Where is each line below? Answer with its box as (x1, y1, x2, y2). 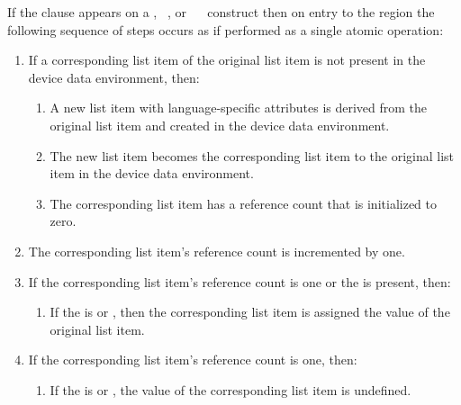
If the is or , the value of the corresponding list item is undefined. (50, 380, 411, 399)
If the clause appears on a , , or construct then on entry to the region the (7, 3, 435, 21)
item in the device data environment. (50, 164, 254, 183)
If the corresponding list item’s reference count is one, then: (28, 350, 357, 369)
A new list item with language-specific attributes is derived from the (50, 98, 428, 117)
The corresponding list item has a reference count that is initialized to (50, 193, 437, 212)
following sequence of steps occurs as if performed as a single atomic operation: (7, 20, 444, 39)
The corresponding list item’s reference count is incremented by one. (28, 241, 405, 260)
